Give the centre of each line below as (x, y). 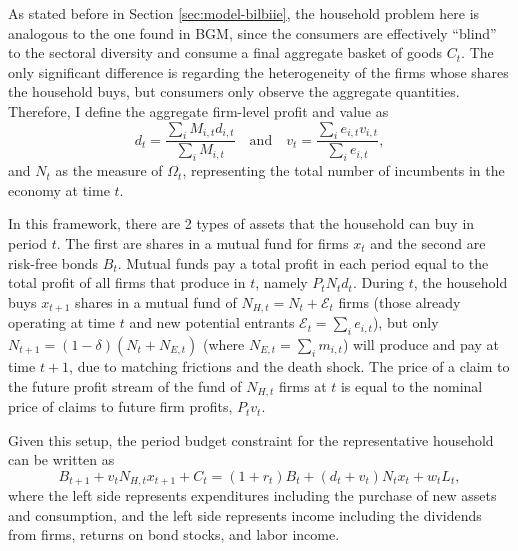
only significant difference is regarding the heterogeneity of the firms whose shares (258, 71)
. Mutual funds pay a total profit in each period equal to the (303, 262)
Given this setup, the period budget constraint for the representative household (251, 439)
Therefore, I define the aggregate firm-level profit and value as (198, 110)
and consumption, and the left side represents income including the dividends (245, 514)
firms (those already (399, 301)
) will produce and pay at (420, 344)
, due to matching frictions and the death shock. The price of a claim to (289, 366)
